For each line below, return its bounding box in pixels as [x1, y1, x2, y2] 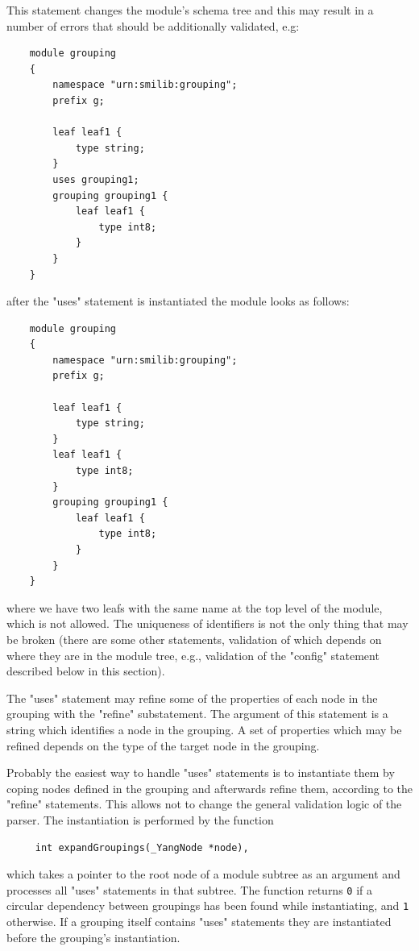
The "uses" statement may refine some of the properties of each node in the [6, 689, 378, 706]
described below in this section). [6, 662, 165, 679]
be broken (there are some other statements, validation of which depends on [6, 630, 382, 647]
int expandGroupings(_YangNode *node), [35, 841, 249, 853]
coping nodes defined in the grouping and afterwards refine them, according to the [6, 779, 413, 796]
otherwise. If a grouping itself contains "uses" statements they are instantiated [6, 913, 392, 929]
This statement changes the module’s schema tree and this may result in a [6, 2, 374, 18]
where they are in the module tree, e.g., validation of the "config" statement [6, 646, 380, 663]
